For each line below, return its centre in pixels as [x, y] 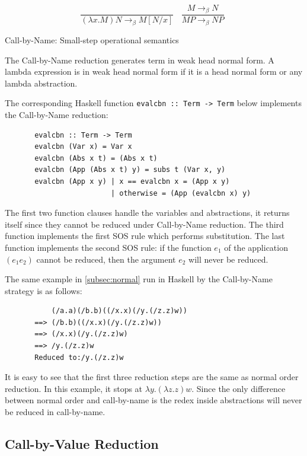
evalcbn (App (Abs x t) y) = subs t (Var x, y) [130, 170]
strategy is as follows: [44, 290]
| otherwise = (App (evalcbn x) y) [181, 193]
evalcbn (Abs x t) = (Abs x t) [96, 158]
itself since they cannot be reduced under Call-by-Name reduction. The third [144, 224]
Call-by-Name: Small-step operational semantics [92, 39]
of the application [256, 247]
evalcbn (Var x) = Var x [83, 147]
